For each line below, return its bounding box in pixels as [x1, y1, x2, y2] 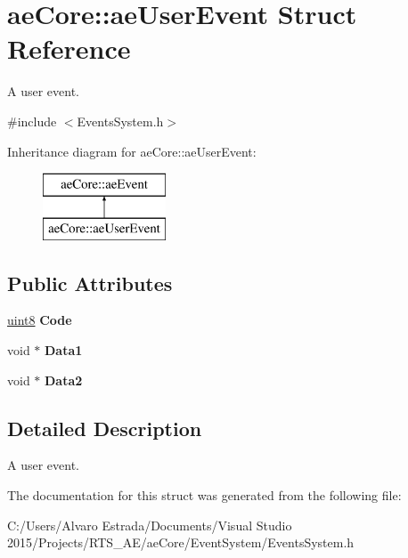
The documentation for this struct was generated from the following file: [7, 486, 402, 505]
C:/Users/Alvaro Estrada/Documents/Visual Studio [7, 515, 292, 534]
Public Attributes [7, 269, 173, 296]
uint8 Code [7, 311, 72, 329]
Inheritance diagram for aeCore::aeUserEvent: [7, 142, 257, 160]
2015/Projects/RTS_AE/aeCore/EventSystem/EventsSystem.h [7, 533, 355, 552]
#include [7, 111, 57, 130]
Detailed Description [7, 414, 202, 441]
